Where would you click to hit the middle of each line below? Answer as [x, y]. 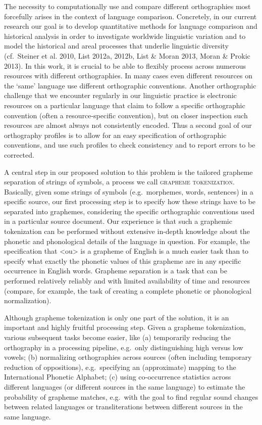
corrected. [19, 154]
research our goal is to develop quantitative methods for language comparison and [131, 26]
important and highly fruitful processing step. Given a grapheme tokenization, [125, 327]
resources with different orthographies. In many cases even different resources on [128, 76]
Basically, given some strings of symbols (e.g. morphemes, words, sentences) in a [129, 191]
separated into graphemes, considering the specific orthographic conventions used [129, 211]
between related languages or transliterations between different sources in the [123, 407]
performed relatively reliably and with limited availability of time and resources [127, 281]
